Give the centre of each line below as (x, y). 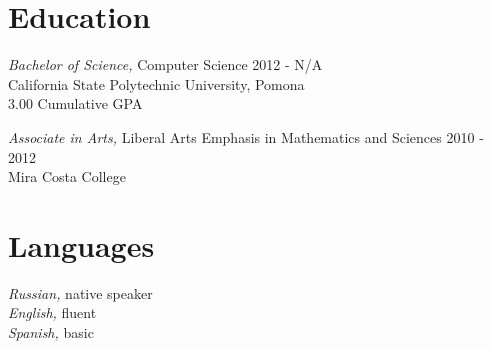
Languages (81, 244)
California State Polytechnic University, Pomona (156, 83)
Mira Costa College (67, 176)
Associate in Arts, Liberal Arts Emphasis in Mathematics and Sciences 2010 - (246, 136)
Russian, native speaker (80, 292)
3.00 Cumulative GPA (75, 103)
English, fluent (52, 312)
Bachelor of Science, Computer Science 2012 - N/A (165, 64)
